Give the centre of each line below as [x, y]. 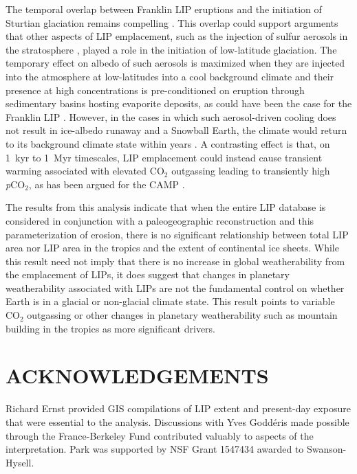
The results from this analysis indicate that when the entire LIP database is [166, 207]
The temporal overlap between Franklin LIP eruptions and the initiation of [164, 9]
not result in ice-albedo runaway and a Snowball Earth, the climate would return [176, 130]
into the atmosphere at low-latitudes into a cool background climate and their [170, 76]
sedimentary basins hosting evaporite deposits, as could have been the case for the [179, 103]
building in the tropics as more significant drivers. [110, 328]
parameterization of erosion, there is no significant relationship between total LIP [177, 234]
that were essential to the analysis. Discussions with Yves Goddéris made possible [177, 421]
